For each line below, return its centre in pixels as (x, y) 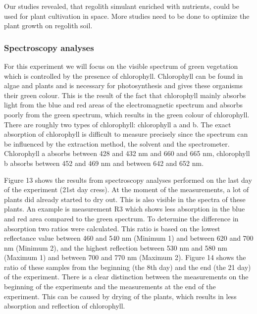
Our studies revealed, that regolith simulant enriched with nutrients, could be (122, 6)
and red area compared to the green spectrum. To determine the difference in (121, 218)
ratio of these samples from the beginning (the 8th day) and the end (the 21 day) (128, 267)
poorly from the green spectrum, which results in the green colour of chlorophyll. (127, 114)
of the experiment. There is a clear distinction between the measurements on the (126, 277)
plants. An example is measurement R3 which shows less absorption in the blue (125, 209)
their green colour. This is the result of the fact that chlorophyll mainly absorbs (125, 95)
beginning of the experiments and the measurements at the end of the (110, 287)
